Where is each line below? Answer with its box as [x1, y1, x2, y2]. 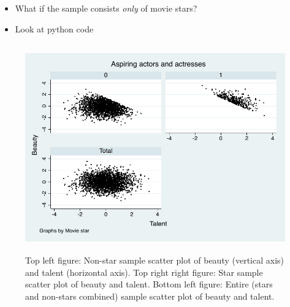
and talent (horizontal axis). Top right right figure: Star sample [25, 265, 263, 278]
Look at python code [15, 22, 94, 35]
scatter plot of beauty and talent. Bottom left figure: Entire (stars [25, 278, 273, 290]
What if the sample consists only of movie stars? [15, 2, 197, 14]
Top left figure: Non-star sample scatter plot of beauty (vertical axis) [25, 253, 284, 266]
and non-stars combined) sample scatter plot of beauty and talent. [25, 289, 275, 302]
